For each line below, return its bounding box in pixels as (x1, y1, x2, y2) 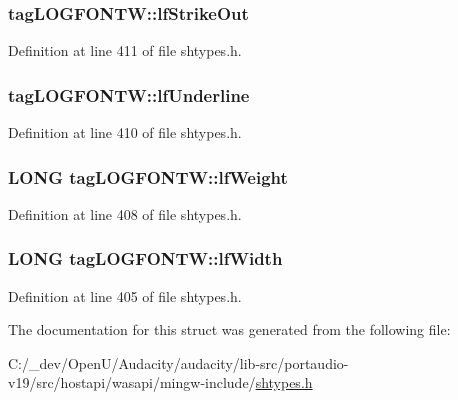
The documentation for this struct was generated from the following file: (8, 319, 451, 340)
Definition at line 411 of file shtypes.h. (8, 40, 242, 61)
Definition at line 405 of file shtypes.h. (8, 285, 242, 306)
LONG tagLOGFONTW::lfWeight (8, 164, 288, 189)
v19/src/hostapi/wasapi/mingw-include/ (8, 372, 256, 393)
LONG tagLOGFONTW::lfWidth (8, 246, 283, 271)
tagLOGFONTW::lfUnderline (8, 82, 250, 107)
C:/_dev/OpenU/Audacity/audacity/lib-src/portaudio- (8, 352, 349, 373)
